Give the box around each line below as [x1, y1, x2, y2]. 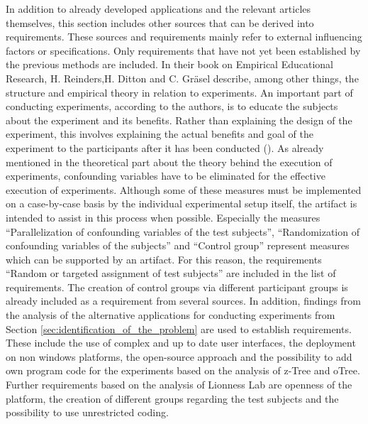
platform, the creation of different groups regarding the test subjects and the [6, 391, 339, 406]
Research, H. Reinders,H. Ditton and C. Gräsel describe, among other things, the [6, 70, 359, 85]
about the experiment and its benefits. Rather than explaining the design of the [6, 112, 352, 127]
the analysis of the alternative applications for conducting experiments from [6, 308, 335, 322]
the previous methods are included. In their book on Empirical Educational [6, 57, 333, 72]
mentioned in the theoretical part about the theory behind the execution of [6, 154, 333, 169]
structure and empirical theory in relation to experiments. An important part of [6, 85, 353, 99]
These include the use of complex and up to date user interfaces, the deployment [6, 335, 356, 350]
